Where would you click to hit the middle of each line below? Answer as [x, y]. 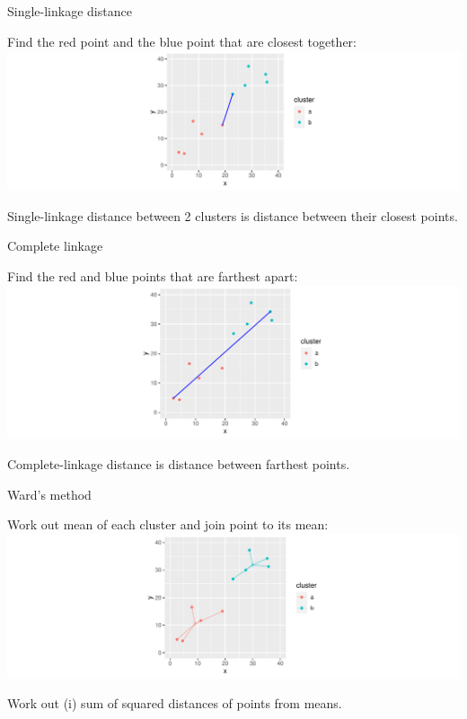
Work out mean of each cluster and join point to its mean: [168, 524]
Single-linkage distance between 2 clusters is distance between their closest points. [233, 215]
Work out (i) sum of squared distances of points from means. [175, 703]
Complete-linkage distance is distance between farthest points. [179, 463]
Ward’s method [49, 494]
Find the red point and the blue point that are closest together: [182, 41]
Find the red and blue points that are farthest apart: [153, 275]
